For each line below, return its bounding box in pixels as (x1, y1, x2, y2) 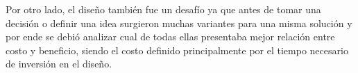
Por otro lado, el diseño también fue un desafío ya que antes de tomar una (6, 2, 321, 16)
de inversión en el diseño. (6, 56, 112, 71)
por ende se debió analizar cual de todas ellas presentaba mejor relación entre (6, 29, 335, 44)
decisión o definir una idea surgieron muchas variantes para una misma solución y (6, 15, 352, 30)
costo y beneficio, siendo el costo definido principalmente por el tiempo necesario (6, 42, 348, 57)
